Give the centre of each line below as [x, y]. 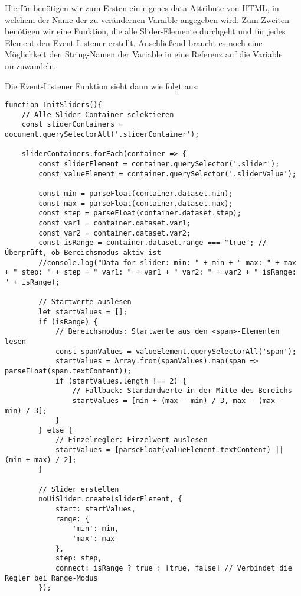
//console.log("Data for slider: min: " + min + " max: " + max [167, 262]
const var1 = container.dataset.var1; [114, 223]
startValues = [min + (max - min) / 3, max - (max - [178, 400]
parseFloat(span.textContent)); [68, 371]
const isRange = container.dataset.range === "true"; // [153, 243]
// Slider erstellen [79, 489]
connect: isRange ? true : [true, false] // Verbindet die [174, 568]
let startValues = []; [83, 312]
